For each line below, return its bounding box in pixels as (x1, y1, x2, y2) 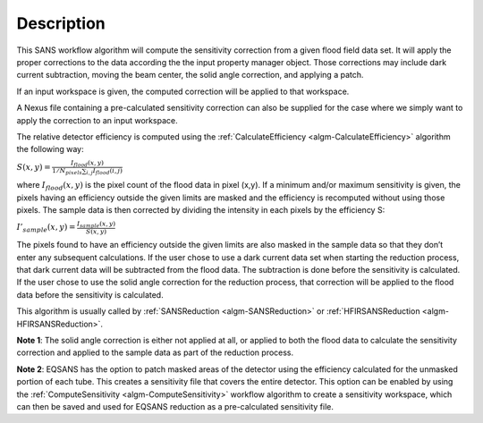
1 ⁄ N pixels (52, 166, 82, 176)
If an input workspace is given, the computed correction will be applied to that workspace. (16, 86, 350, 97)
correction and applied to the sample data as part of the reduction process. (16, 347, 294, 358)
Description (16, 13, 106, 33)
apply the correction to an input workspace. (16, 114, 178, 125)
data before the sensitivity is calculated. (16, 289, 165, 300)
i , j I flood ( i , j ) (86, 166, 123, 176)
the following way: (16, 144, 84, 155)
